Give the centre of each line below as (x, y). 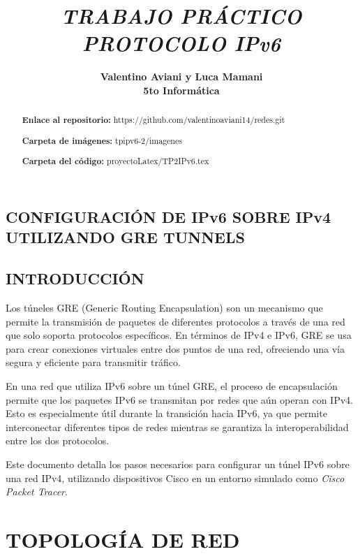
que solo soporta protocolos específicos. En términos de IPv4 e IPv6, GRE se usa (179, 335)
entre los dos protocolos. (58, 440)
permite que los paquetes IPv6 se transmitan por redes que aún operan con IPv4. (179, 399)
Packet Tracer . (37, 491)
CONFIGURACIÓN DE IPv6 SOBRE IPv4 (169, 217)
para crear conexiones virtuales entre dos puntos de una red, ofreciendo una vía (175, 348)
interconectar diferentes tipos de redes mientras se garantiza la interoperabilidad (177, 427)
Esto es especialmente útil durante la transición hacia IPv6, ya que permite (166, 413)
